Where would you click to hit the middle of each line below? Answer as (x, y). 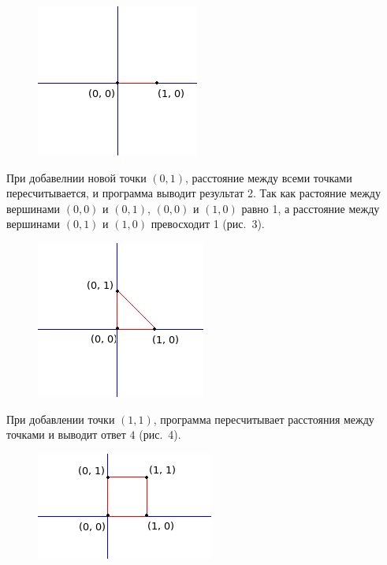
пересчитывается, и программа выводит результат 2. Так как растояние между (193, 193)
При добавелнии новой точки (76, 177)
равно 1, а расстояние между (311, 208)
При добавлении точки (61, 419)
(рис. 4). (160, 434)
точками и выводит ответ (66, 434)
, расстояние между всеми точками (269, 177)
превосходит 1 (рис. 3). (208, 224)
